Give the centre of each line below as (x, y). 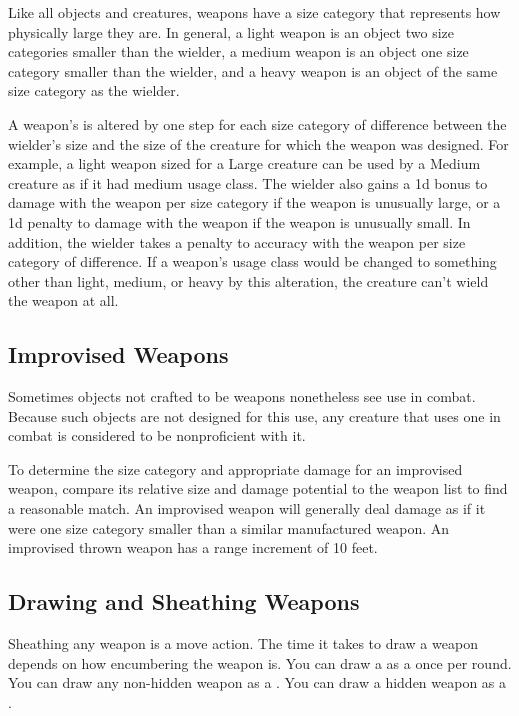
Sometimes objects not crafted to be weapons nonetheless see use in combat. (242, 396)
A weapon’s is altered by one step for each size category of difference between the (257, 123)
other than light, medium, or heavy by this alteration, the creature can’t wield (248, 280)
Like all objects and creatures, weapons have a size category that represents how (254, 12)
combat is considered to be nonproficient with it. (157, 435)
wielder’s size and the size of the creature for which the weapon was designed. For (258, 143)
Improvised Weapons (118, 354)
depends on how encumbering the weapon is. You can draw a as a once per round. (260, 662)
